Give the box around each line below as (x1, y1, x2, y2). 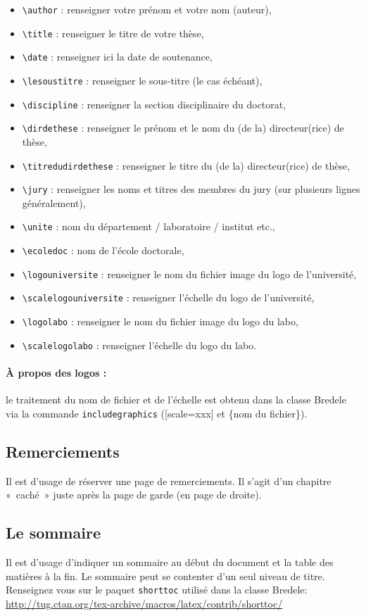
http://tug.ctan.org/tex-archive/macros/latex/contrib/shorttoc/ (6, 596, 283, 610)
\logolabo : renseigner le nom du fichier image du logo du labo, (22, 314, 298, 329)
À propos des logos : (6, 365, 107, 379)
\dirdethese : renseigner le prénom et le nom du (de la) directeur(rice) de (22, 120, 344, 135)
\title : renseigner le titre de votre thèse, (22, 25, 204, 40)
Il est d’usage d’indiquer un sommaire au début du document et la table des (6, 555, 334, 570)
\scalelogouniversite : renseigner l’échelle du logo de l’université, (22, 290, 315, 305)
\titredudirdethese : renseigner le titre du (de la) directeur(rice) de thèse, (22, 158, 351, 172)
